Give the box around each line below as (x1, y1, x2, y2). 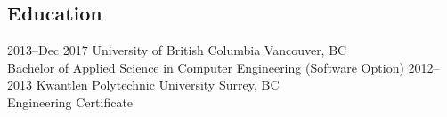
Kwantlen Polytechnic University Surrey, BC (36, 75, 280, 94)
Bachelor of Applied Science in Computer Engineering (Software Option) (7, 58, 404, 76)
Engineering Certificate (7, 92, 134, 111)
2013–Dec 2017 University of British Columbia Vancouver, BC (7, 41, 347, 59)
